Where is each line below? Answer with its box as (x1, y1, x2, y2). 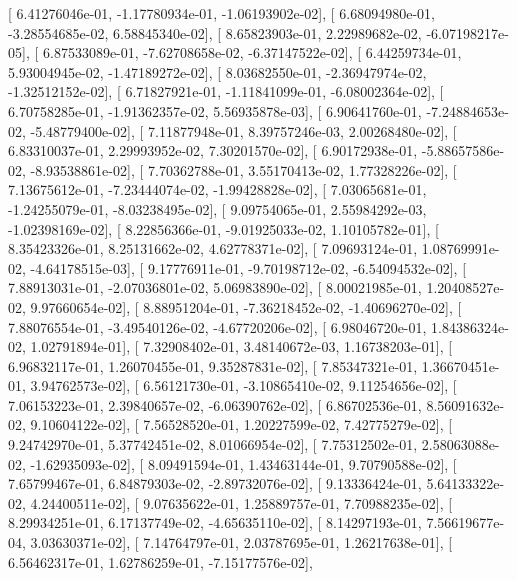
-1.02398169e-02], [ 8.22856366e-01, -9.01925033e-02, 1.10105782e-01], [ (8, 218, 439, 239)
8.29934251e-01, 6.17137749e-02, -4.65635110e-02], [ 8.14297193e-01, (8, 512, 422, 533)
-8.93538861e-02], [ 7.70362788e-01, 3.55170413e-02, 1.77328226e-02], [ (30, 159, 457, 180)
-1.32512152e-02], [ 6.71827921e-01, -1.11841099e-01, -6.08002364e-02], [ (8, 81, 444, 102)
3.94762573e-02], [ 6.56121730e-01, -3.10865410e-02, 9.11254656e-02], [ (30, 375, 457, 396)
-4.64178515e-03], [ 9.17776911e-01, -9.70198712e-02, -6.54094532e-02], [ (30, 257, 467, 278)
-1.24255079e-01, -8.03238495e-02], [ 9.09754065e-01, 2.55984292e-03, (8, 198, 427, 219)
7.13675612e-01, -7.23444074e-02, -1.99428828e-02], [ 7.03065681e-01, (8, 179, 427, 200)
